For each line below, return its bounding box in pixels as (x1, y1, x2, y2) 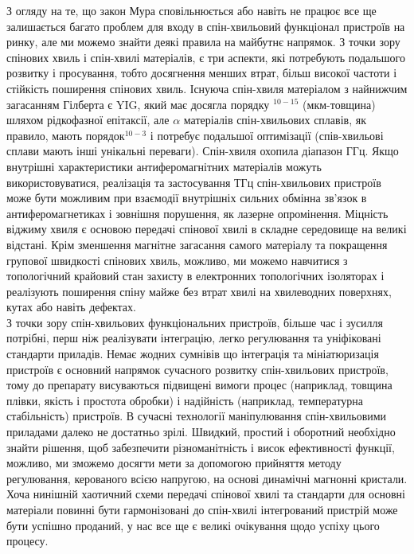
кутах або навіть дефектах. (6, 298, 136, 315)
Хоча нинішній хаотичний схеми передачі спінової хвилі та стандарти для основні (6, 486, 405, 502)
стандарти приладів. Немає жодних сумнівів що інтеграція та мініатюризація (6, 345, 379, 362)
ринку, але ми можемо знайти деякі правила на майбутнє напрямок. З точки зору (6, 33, 400, 50)
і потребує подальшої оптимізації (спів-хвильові (150, 127, 384, 143)
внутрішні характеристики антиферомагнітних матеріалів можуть (6, 158, 322, 174)
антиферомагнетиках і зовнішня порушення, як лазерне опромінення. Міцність (6, 205, 389, 221)
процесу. (6, 533, 49, 549)
